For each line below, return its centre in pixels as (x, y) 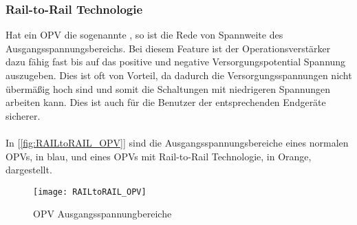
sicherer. (23, 115)
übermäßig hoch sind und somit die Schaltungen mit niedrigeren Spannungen (168, 88)
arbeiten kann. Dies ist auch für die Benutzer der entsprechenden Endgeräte (166, 102)
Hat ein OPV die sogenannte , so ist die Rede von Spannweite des (144, 35)
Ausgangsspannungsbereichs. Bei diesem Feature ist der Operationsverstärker (168, 48)
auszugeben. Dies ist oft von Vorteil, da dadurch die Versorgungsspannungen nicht (179, 75)
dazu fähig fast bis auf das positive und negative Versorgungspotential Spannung (176, 62)
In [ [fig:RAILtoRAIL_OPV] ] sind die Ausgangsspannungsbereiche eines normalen (177, 142)
